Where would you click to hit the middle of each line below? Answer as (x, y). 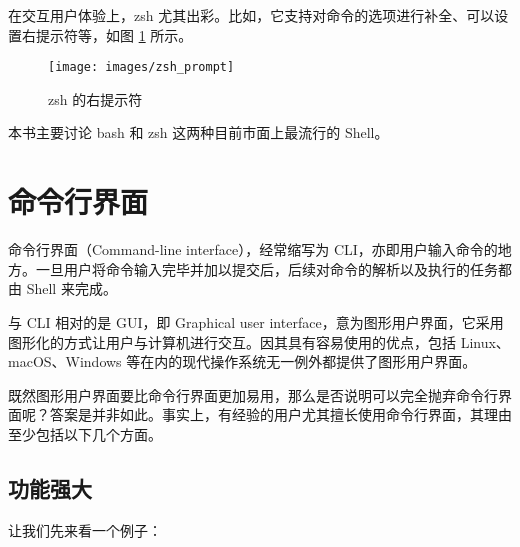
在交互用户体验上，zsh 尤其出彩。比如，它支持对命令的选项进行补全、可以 (251, 15)
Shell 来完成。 (71, 288)
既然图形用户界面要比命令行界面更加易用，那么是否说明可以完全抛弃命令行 (253, 394)
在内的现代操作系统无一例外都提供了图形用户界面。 (308, 361)
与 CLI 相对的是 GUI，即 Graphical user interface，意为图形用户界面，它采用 (256, 321)
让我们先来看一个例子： (85, 529)
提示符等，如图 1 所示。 (114, 34)
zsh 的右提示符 (95, 98)
